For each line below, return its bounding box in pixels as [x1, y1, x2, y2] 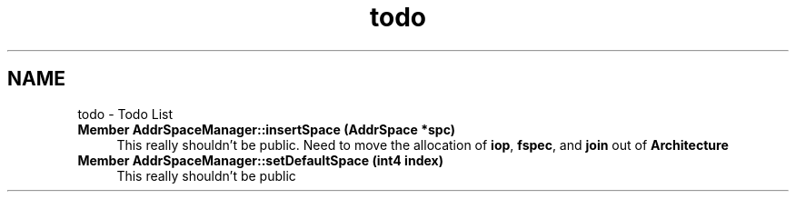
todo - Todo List [77, 105, 174, 122]
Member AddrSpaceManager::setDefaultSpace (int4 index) [77, 152, 443, 168]
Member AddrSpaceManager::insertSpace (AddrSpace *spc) [77, 121, 455, 137]
